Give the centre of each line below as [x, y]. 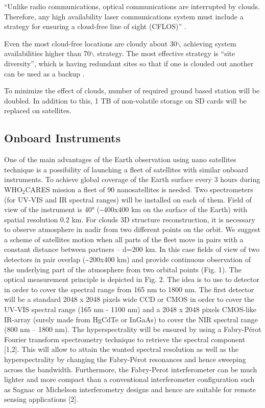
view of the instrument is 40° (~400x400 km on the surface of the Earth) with [126, 209]
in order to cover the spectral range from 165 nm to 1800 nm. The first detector [129, 289]
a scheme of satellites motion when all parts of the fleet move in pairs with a [124, 239]
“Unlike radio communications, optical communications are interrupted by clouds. [132, 6]
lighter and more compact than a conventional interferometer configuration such [129, 379]
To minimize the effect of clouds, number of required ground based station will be [132, 91]
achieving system [210, 43]
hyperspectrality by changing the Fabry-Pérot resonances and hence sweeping [125, 359]
